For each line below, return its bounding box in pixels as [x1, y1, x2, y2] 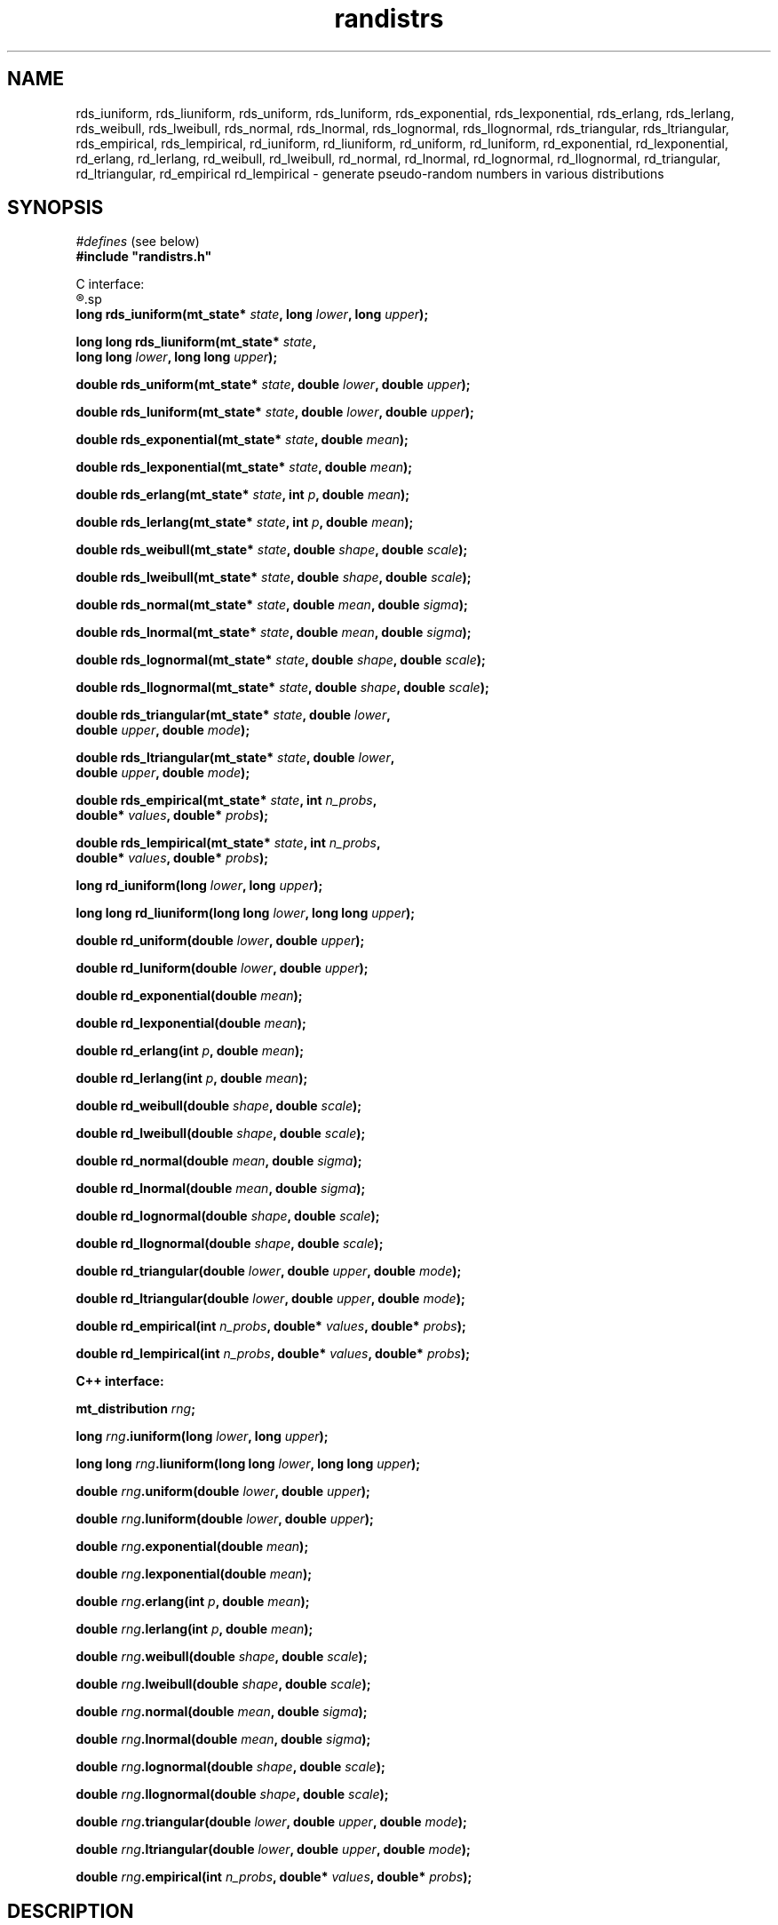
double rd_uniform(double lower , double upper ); [75, 933, 365, 949]
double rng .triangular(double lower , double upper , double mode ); [75, 1814, 467, 1830]
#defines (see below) [75, 234, 200, 250]
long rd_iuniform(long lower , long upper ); [75, 878, 323, 894]
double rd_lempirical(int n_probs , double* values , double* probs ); [75, 1346, 470, 1362]
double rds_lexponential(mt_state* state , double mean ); [75, 459, 413, 475]
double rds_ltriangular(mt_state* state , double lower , [75, 750, 395, 766]
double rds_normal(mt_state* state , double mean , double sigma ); [75, 597, 468, 613]
